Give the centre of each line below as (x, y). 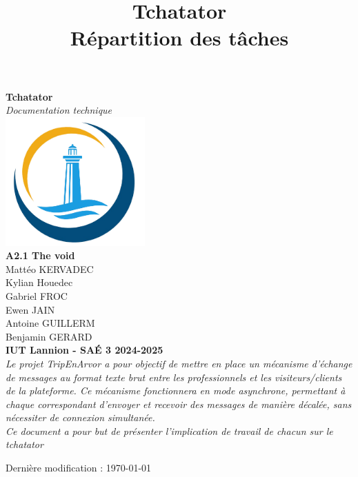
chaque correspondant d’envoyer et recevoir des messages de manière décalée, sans (179, 404)
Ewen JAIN (30, 309)
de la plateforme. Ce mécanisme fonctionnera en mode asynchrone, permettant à (176, 390)
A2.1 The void (40, 255)
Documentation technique (59, 110)
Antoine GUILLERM (50, 323)
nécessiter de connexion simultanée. (80, 417)
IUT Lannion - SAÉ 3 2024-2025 (84, 350)
